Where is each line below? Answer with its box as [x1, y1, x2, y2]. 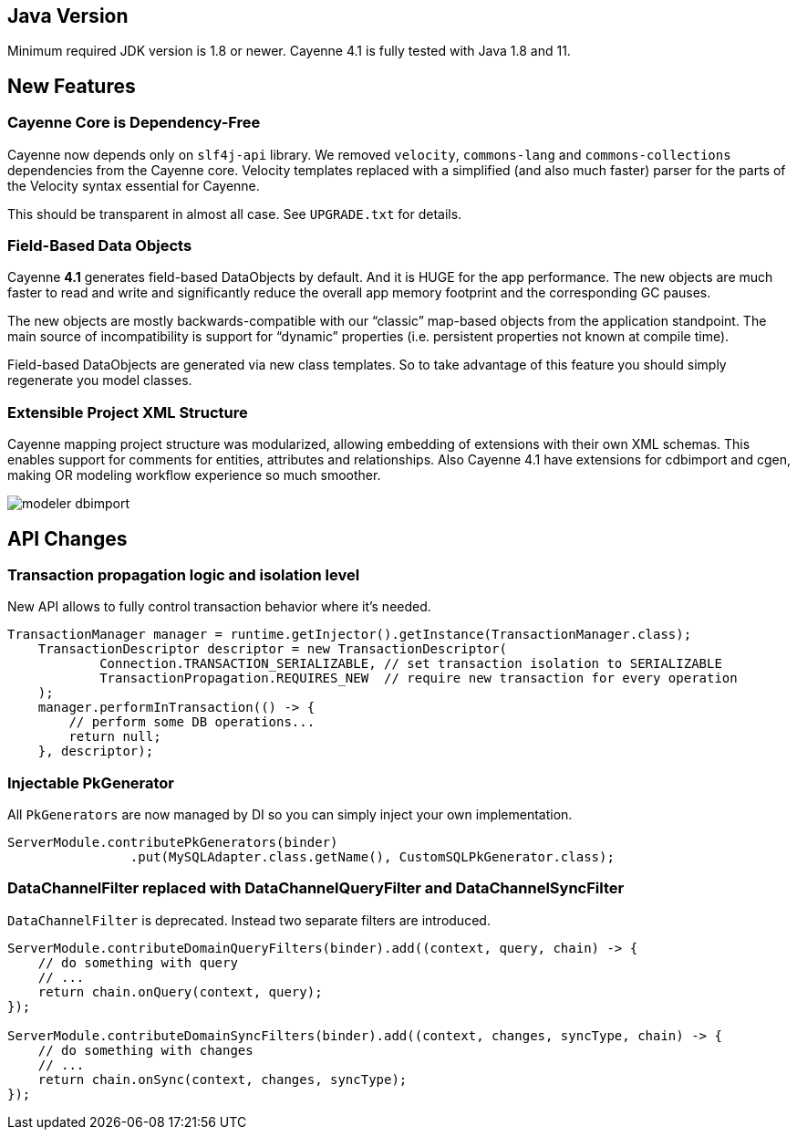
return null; [68, 729, 161, 745]
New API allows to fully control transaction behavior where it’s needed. [7, 599, 431, 615]
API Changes [7, 527, 128, 550]
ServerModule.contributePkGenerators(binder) [7, 835, 338, 850]
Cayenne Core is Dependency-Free [7, 113, 261, 132]
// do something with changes [37, 1042, 254, 1058]
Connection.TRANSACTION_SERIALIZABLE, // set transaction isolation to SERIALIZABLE [99, 656, 722, 672]
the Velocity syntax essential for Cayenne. [7, 177, 260, 193]
